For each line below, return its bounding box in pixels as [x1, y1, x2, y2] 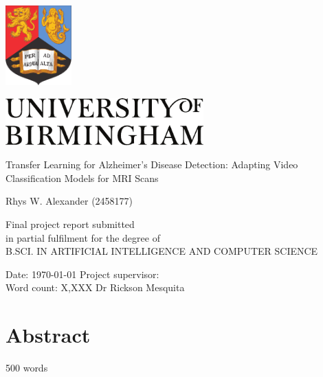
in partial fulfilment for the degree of [5, 230, 160, 244]
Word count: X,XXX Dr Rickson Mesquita [5, 280, 185, 295]
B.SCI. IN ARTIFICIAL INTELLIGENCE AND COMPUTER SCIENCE [5, 244, 318, 258]
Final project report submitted [5, 216, 135, 231]
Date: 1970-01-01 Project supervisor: [5, 266, 159, 281]
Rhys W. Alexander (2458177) [5, 194, 133, 208]
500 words [5, 361, 48, 374]
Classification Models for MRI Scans [5, 170, 159, 185]
